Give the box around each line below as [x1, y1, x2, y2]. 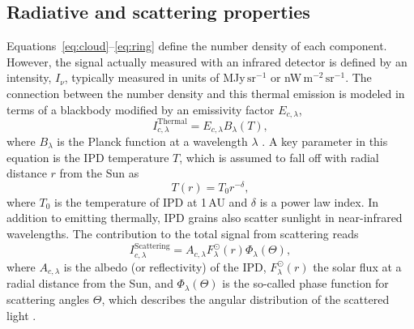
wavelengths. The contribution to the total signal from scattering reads [6, 225, 359, 242]
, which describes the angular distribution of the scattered [101, 290, 390, 307]
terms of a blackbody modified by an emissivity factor [6, 100, 275, 117]
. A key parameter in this [262, 132, 388, 149]
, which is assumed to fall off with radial [179, 148, 379, 165]
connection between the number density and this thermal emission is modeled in [6, 84, 405, 101]
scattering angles [6, 290, 90, 307]
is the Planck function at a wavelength [57, 132, 248, 149]
